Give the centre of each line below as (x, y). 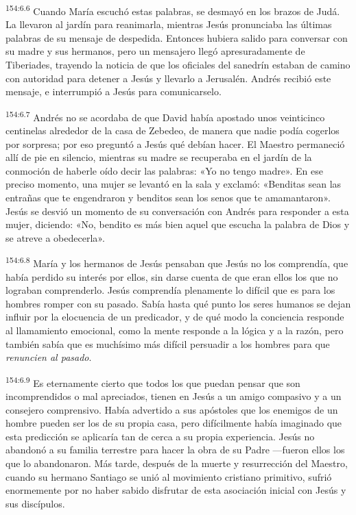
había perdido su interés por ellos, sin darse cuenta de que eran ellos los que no (172, 276)
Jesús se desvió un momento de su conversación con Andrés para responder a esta (177, 211)
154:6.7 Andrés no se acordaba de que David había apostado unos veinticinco (165, 116)
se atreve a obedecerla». (55, 237)
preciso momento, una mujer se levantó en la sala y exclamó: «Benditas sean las (174, 184)
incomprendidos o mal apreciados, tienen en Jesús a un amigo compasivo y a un (174, 396)
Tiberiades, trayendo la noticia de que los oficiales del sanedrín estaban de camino (178, 65)
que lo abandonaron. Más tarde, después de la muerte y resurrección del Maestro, (177, 463)
